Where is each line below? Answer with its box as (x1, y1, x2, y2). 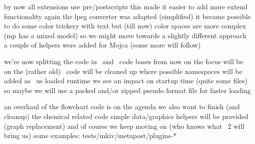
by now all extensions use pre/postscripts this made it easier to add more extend (4, 1, 248, 11)
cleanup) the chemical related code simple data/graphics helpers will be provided (4, 111, 249, 121)
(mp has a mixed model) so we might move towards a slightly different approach (4, 30, 247, 40)
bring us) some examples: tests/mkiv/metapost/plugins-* (4, 130, 177, 141)
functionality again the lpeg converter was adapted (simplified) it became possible (4, 11, 251, 21)
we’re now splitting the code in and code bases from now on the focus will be (4, 56, 244, 66)
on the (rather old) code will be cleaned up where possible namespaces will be (4, 66, 243, 76)
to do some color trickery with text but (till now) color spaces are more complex (4, 21, 246, 31)
